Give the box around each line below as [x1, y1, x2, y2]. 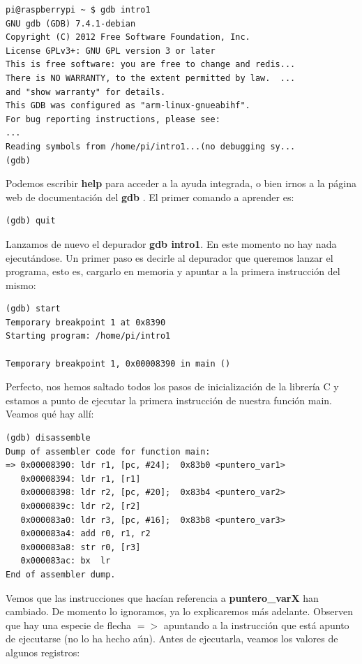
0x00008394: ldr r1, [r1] [20, 473, 141, 484]
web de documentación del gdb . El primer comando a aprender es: [6, 189, 294, 204]
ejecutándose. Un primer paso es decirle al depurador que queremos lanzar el [6, 250, 333, 265]
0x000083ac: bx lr [20, 556, 111, 566]
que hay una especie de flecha [6, 617, 132, 632]
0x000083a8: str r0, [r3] [20, 542, 141, 552]
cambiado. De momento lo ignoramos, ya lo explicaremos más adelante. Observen [6, 604, 353, 619]
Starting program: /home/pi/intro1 [6, 331, 171, 341]
